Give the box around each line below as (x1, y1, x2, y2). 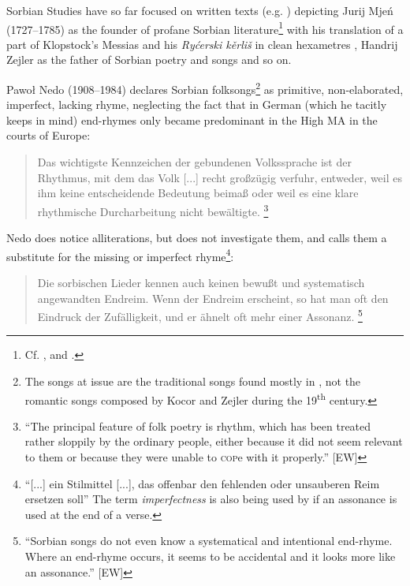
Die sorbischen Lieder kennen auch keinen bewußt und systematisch (37, 274, 365, 290)
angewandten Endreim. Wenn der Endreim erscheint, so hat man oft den (37, 289, 389, 306)
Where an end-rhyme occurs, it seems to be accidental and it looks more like (24, 547, 396, 564)
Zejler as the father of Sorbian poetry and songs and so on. (6, 51, 292, 68)
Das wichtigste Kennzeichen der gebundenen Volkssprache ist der (37, 154, 352, 170)
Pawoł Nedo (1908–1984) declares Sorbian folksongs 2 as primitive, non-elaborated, (6, 79, 404, 97)
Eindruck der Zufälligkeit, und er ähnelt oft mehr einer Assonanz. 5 (37, 306, 363, 324)
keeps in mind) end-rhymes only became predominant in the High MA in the (6, 111, 378, 128)
